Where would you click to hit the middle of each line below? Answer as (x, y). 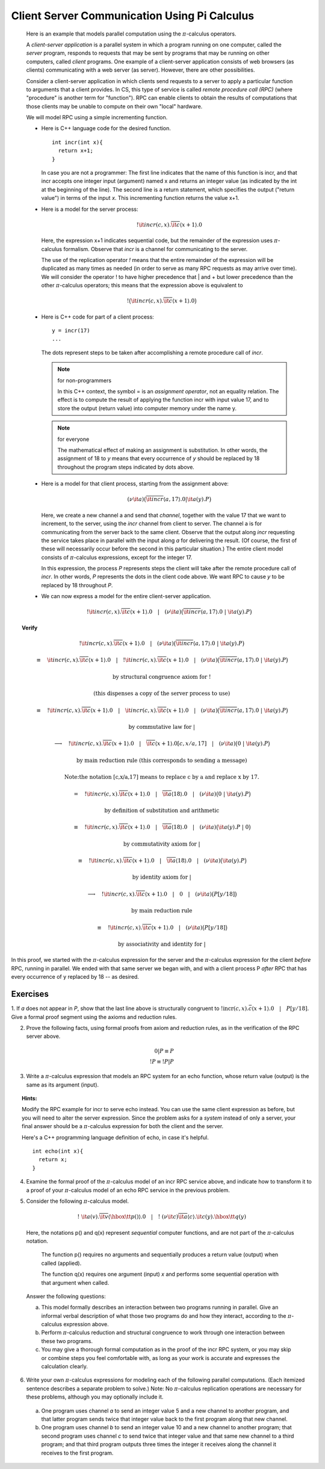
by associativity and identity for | (162, 944)
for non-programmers (84, 380)
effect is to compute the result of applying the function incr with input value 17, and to (163, 400)
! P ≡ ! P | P (162, 1062)
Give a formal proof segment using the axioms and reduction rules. (94, 1017)
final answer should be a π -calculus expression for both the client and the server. (123, 1126)
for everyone (73, 439)
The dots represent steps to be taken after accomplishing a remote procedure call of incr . (152, 352)
